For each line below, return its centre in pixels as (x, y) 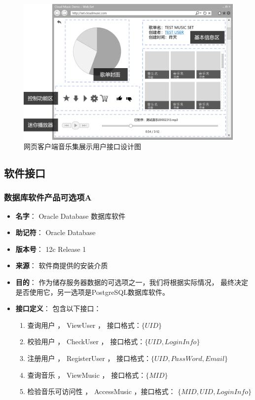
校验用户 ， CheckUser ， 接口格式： (86, 341)
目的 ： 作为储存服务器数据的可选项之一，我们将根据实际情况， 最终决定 (132, 282)
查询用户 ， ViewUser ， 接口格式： (84, 325)
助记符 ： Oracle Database (55, 232)
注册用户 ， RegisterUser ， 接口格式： (89, 358)
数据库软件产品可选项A (48, 197)
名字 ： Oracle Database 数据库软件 (71, 216)
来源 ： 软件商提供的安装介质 (62, 265)
